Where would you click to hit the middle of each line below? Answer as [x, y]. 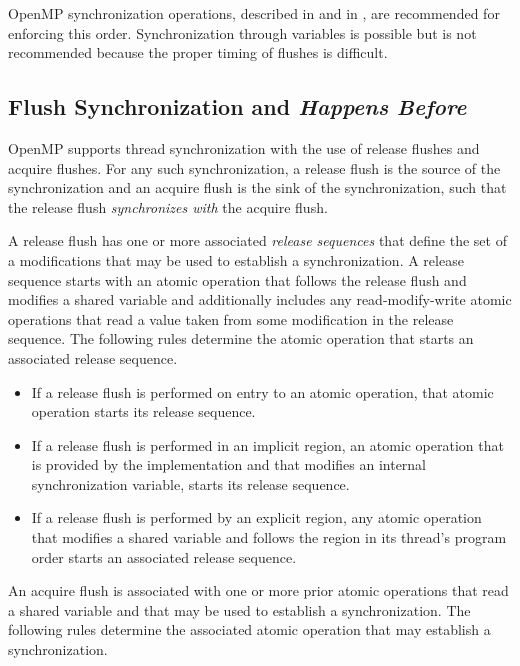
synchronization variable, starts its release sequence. [190, 483]
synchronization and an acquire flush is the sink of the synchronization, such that [257, 187]
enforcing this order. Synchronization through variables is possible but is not [242, 32]
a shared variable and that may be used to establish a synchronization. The [239, 609]
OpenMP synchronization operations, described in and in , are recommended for [254, 13]
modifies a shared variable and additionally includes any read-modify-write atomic [260, 299]
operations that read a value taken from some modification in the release [231, 318]
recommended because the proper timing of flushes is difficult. [198, 52]
